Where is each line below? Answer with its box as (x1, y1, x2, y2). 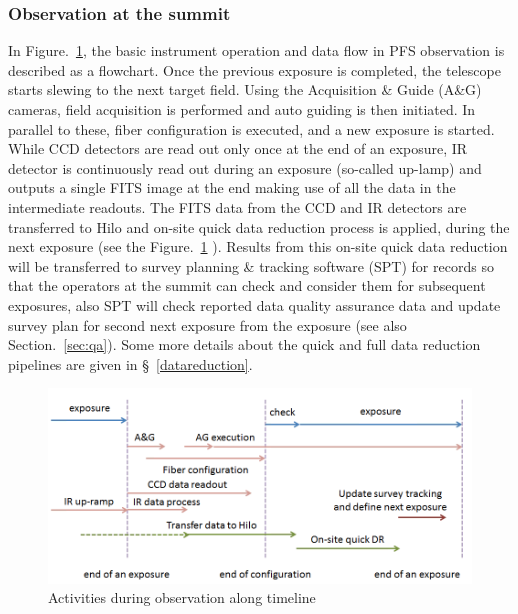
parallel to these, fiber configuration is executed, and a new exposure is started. (8, 118, 495, 139)
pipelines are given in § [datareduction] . (8, 353, 253, 374)
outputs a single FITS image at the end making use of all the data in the (8, 177, 456, 198)
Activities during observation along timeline (48, 587, 316, 608)
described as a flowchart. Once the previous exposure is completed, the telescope (8, 59, 501, 80)
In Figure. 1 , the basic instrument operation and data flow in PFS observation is (8, 40, 505, 61)
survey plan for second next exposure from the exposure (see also (8, 314, 407, 335)
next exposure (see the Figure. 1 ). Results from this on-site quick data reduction (8, 236, 508, 257)
